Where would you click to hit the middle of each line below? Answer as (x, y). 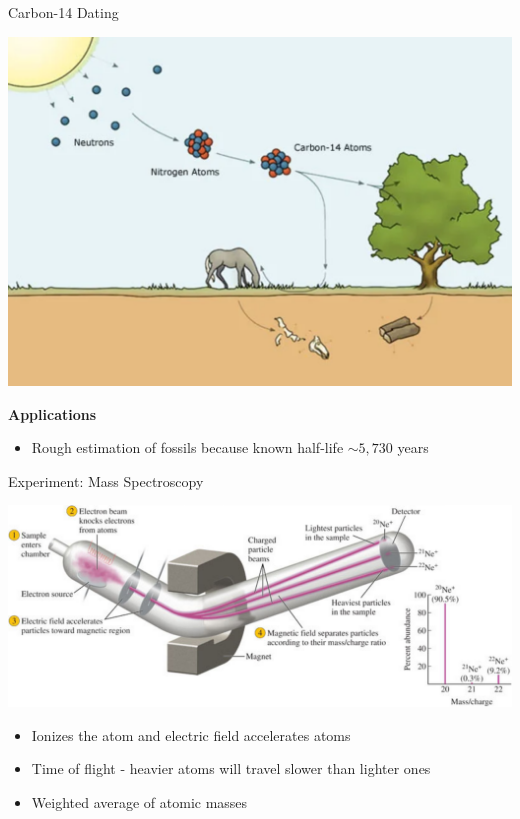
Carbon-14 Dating (63, 12)
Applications (52, 413)
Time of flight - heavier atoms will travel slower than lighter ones (231, 768)
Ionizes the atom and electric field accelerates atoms (191, 734)
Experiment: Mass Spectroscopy (106, 480)
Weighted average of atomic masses (139, 802)
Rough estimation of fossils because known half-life (187, 447)
